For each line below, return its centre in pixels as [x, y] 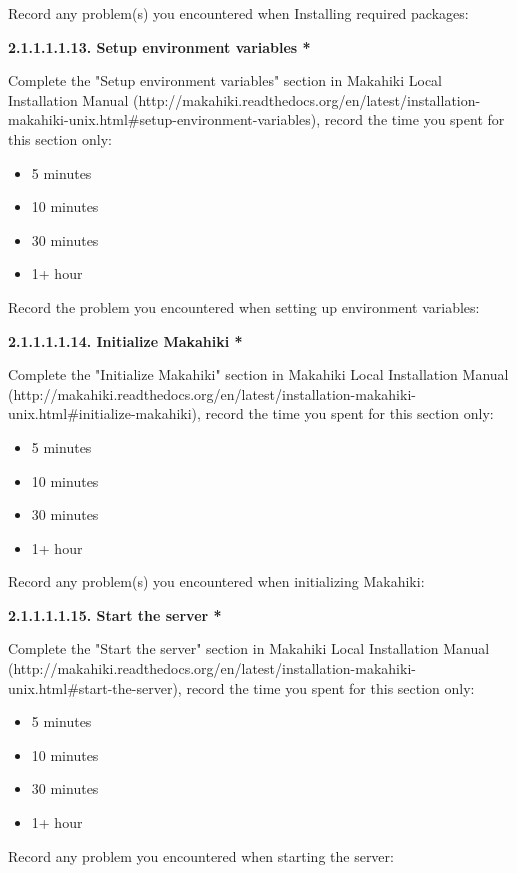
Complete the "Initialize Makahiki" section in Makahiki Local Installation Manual [258, 374]
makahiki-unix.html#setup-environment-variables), [164, 119]
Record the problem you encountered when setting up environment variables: [244, 306]
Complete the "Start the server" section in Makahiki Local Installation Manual [249, 648]
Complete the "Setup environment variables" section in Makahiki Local [225, 80]
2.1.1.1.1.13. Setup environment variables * [159, 46]
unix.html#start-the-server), [95, 687]
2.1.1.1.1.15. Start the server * [115, 614]
